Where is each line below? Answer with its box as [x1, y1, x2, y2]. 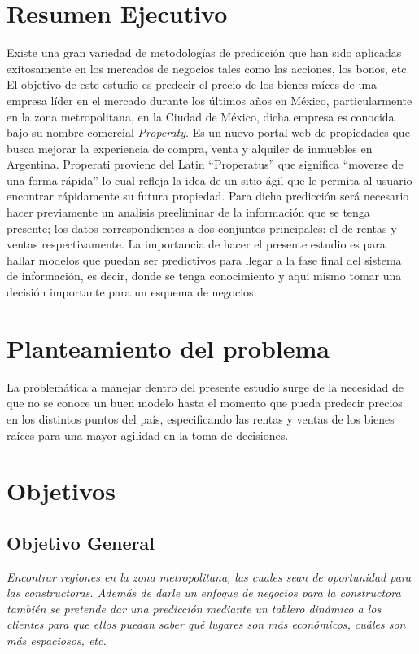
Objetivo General [7, 529, 155, 555]
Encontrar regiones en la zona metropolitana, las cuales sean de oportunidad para [7, 568, 412, 585]
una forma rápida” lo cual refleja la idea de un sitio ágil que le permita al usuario [7, 171, 412, 188]
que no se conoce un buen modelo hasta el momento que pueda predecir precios [7, 394, 403, 411]
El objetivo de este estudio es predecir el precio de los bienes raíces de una [7, 76, 377, 93]
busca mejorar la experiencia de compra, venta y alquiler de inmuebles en [7, 139, 373, 156]
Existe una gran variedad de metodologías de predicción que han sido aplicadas [7, 44, 402, 61]
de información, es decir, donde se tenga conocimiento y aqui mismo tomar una [7, 267, 402, 284]
